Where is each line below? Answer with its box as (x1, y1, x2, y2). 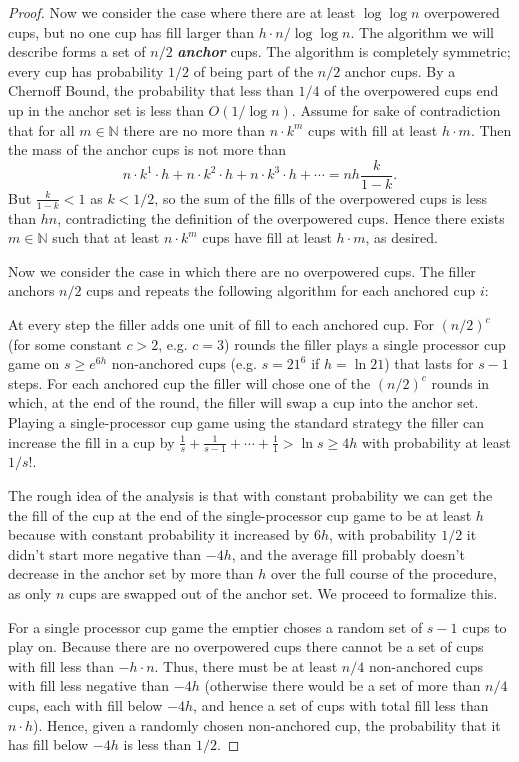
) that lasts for (384, 353, 474, 374)
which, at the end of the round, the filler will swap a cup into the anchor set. (8, 392, 479, 413)
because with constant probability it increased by (8, 524, 310, 545)
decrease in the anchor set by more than (8, 563, 254, 584)
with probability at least (361, 431, 511, 452)
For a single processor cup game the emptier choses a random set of (8, 616, 423, 637)
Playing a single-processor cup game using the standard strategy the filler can (8, 411, 485, 432)
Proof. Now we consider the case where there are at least (8, 2, 356, 22)
